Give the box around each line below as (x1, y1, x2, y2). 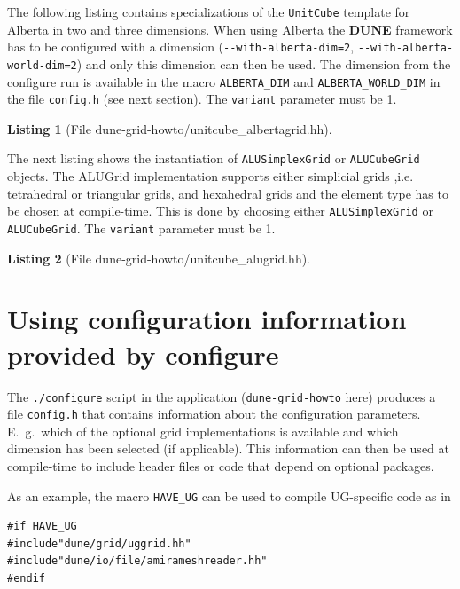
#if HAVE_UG (7, 520, 77, 533)
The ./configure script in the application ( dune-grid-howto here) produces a (7, 387, 436, 405)
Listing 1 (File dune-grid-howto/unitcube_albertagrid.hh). (7, 119, 332, 137)
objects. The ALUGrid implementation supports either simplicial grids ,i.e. (7, 167, 414, 185)
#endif (7, 572, 45, 585)
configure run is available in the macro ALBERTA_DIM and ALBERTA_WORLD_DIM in (7, 72, 441, 90)
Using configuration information (7, 301, 407, 337)
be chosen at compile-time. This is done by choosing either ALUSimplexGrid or (7, 201, 433, 220)
